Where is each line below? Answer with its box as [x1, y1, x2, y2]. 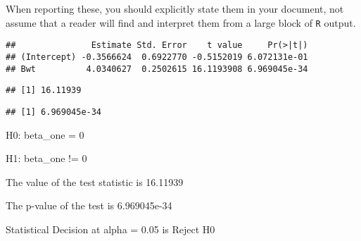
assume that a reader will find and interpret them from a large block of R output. [6, 15, 356, 30]
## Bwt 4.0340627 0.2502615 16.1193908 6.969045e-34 [6, 63, 308, 74]
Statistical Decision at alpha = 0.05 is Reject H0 [6, 221, 215, 236]
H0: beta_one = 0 [6, 127, 84, 142]
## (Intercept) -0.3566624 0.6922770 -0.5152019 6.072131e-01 [6, 51, 308, 62]
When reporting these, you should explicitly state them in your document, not [6, 1, 344, 16]
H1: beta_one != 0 [6, 151, 87, 166]
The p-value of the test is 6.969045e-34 [6, 198, 172, 213]
